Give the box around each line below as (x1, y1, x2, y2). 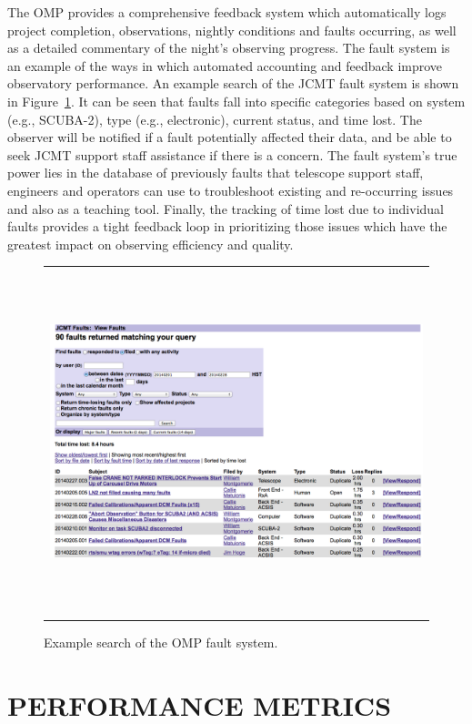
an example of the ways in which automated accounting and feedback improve (7, 56, 443, 75)
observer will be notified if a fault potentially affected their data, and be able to (7, 127, 452, 147)
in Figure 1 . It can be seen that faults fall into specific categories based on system (7, 91, 466, 110)
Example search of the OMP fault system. (44, 633, 278, 652)
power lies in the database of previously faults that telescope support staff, (7, 163, 424, 182)
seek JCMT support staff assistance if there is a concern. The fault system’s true (7, 145, 457, 164)
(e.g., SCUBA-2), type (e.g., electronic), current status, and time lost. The (7, 109, 422, 128)
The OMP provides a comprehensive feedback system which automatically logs (7, 3, 447, 21)
